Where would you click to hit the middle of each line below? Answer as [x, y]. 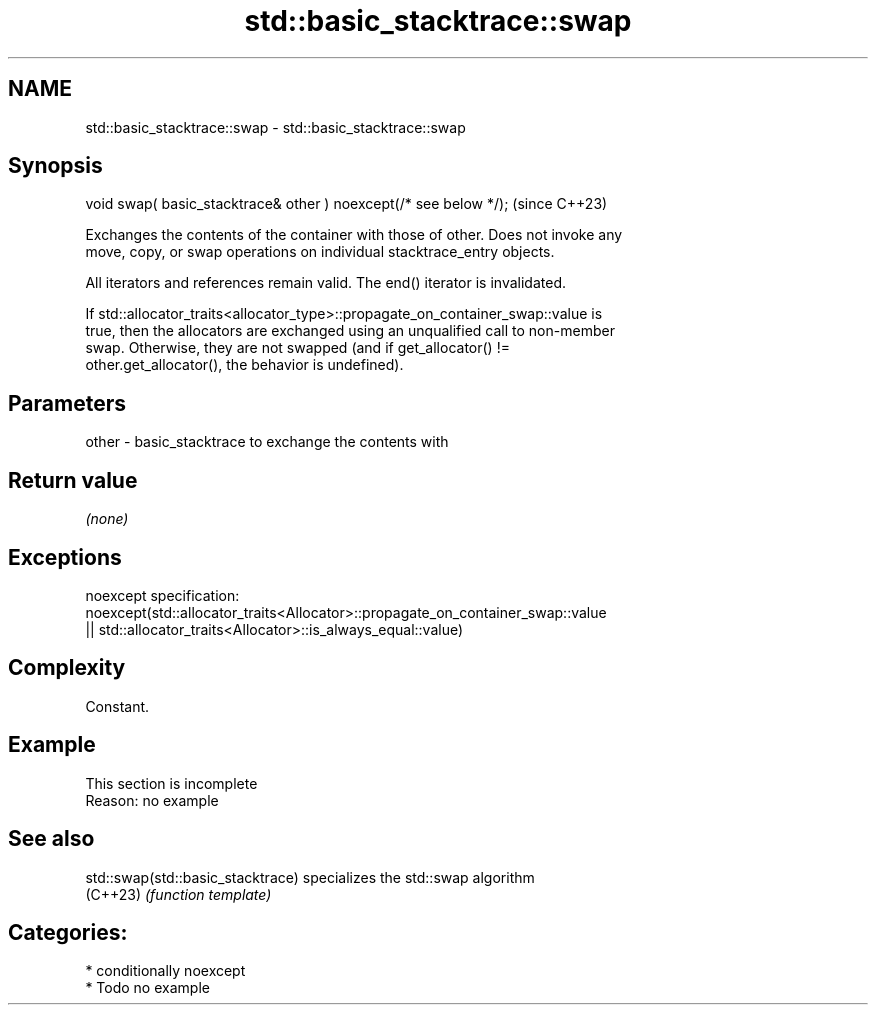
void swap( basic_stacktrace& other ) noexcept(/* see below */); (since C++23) [346, 204]
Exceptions [65, 557]
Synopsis [55, 166]
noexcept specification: [162, 595]
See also [51, 839]
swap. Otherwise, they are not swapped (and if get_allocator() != [297, 348]
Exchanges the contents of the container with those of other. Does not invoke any [354, 235]
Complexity [67, 668]
